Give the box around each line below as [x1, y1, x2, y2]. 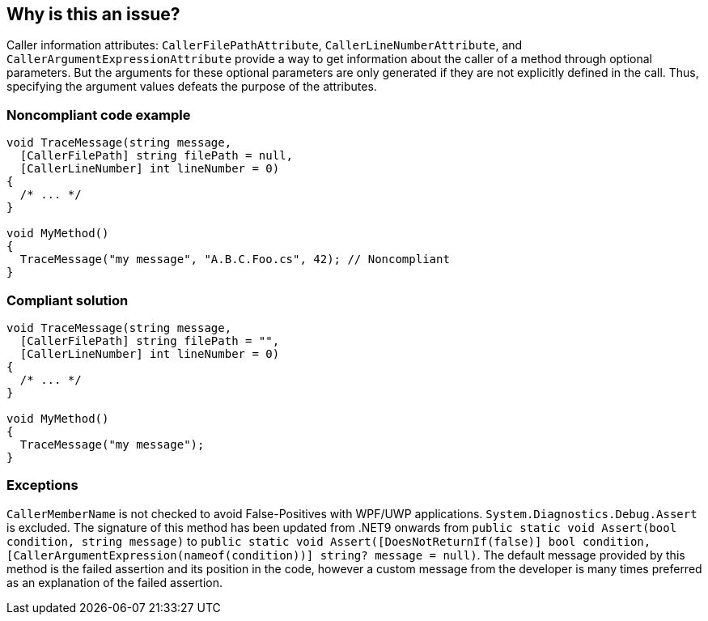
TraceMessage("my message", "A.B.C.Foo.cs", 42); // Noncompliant [19, 253, 450, 266]
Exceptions [6, 477, 78, 494]
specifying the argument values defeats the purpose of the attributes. [6, 79, 377, 94]
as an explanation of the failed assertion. [6, 575, 223, 589]
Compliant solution [6, 291, 129, 308]
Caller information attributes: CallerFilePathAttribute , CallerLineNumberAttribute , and [6, 38, 523, 53]
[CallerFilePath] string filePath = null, [19, 149, 294, 163]
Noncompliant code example [6, 106, 191, 123]
